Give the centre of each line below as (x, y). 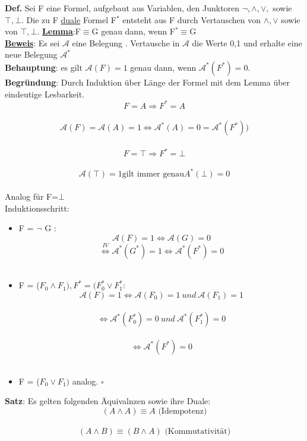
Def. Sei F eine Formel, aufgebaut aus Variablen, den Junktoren (122, 8)
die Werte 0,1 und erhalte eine (247, 42)
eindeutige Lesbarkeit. (45, 94)
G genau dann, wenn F (133, 31)
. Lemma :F (59, 31)
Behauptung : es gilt (44, 67)
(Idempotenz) (183, 411)
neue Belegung (31, 54)
